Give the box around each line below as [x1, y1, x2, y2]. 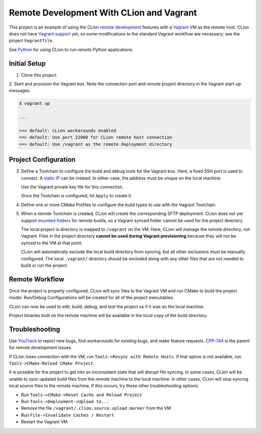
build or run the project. [21, 262, 68, 268]
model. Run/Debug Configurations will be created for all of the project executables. [9, 295, 174, 301]
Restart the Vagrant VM [21, 419, 68, 425]
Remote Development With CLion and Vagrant [9, 7, 197, 18]
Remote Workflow [9, 275, 65, 283]
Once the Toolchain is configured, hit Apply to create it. [21, 193, 132, 199]
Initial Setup [9, 59, 46, 67]
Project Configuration [9, 156, 76, 164]
